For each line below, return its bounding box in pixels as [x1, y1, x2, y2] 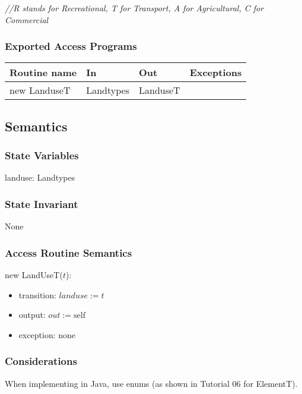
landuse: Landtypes [5, 171, 75, 184]
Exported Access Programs [5, 39, 137, 53]
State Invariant [5, 196, 78, 211]
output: [18, 308, 46, 321]
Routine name [9, 65, 77, 80]
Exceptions [189, 65, 242, 80]
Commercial [5, 13, 49, 26]
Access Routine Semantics [5, 245, 132, 260]
